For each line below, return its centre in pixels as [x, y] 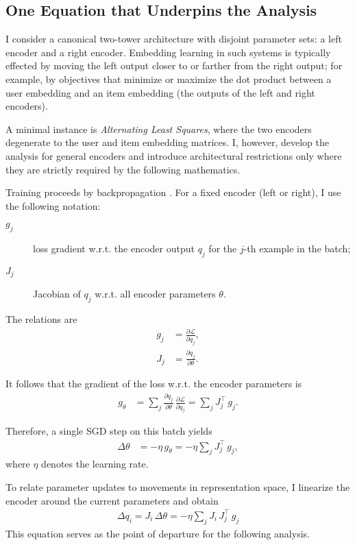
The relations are [41, 319]
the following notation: [53, 205]
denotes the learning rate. [95, 464]
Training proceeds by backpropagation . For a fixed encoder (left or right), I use [173, 192]
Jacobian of [57, 294]
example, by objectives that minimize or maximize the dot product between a [169, 78]
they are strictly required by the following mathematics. [123, 169]
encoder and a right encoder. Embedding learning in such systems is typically [168, 52]
